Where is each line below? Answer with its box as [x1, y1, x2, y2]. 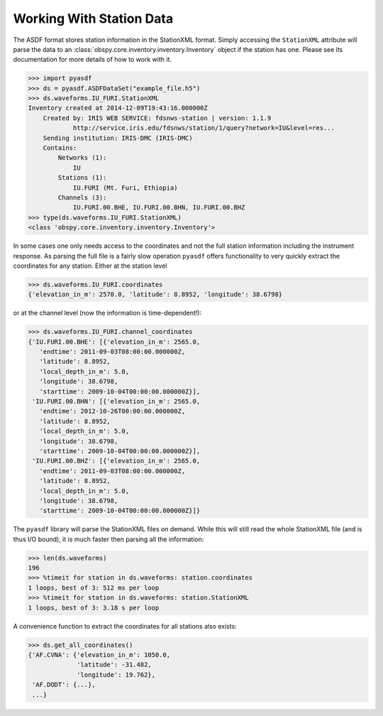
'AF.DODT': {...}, [32, 680, 96, 689]
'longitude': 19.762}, [77, 671, 156, 678]
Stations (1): [57, 174, 107, 182]
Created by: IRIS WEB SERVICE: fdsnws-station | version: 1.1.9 [43, 114, 272, 122]
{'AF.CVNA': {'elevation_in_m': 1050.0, [28, 651, 170, 658]
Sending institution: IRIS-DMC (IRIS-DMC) [43, 134, 193, 142]
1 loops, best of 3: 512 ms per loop [28, 583, 160, 592]
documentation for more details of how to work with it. [13, 55, 172, 64]
